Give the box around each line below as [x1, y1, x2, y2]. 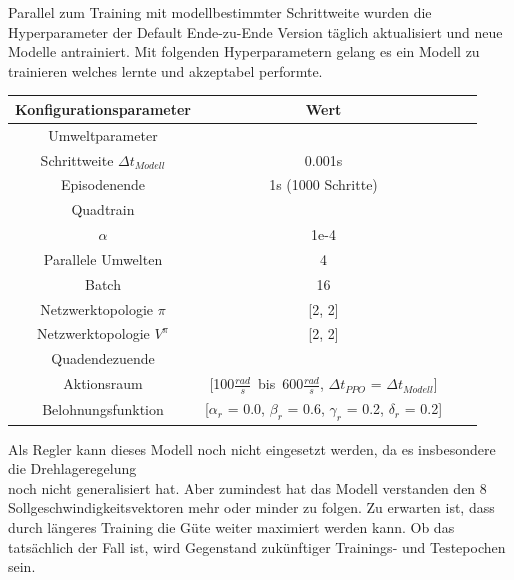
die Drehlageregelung [8, 458, 137, 479]
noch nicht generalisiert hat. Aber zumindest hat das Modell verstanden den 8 [8, 477, 487, 498]
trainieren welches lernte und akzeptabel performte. [8, 60, 323, 81]
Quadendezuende [51, 348, 155, 369]
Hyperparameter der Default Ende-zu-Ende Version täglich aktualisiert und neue [8, 21, 503, 42]
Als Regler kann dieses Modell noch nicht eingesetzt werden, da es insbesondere [8, 438, 496, 459]
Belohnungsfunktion [42, 399, 164, 420]
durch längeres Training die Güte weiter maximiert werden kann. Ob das [8, 516, 455, 537]
